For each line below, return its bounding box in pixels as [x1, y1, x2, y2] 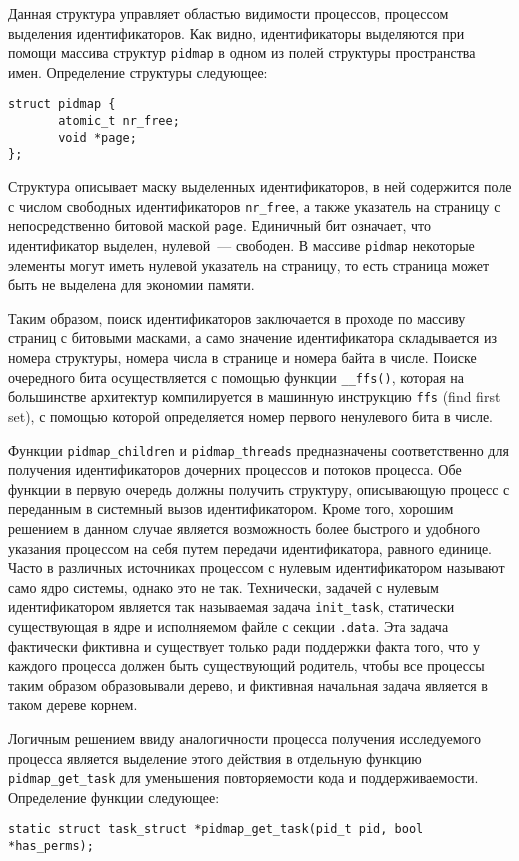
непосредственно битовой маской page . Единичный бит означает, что [8, 215, 431, 236]
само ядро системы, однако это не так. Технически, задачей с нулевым [8, 576, 439, 597]
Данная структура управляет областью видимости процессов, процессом [8, 3, 449, 23]
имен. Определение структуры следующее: [8, 61, 268, 82]
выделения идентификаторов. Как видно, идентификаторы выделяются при [8, 22, 465, 43]
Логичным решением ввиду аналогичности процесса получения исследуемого [8, 728, 481, 748]
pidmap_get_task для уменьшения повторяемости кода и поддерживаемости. [8, 767, 479, 788]
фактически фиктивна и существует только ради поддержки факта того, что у [8, 635, 480, 656]
